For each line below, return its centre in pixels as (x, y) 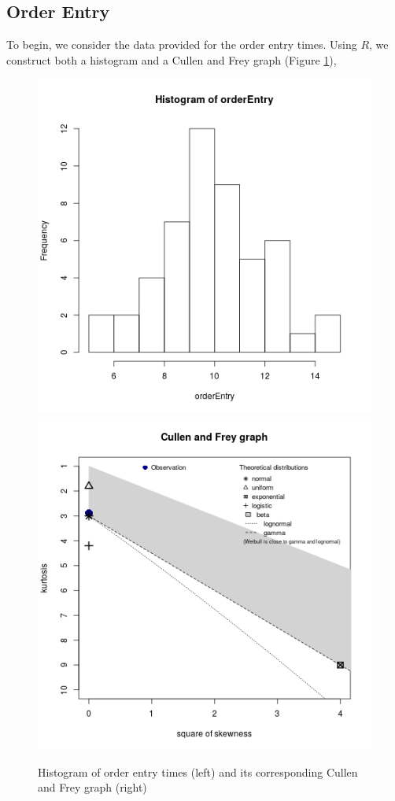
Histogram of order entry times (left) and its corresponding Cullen (198, 771)
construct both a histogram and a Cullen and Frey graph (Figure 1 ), (172, 59)
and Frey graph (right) (92, 787)
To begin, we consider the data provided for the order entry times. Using (182, 44)
